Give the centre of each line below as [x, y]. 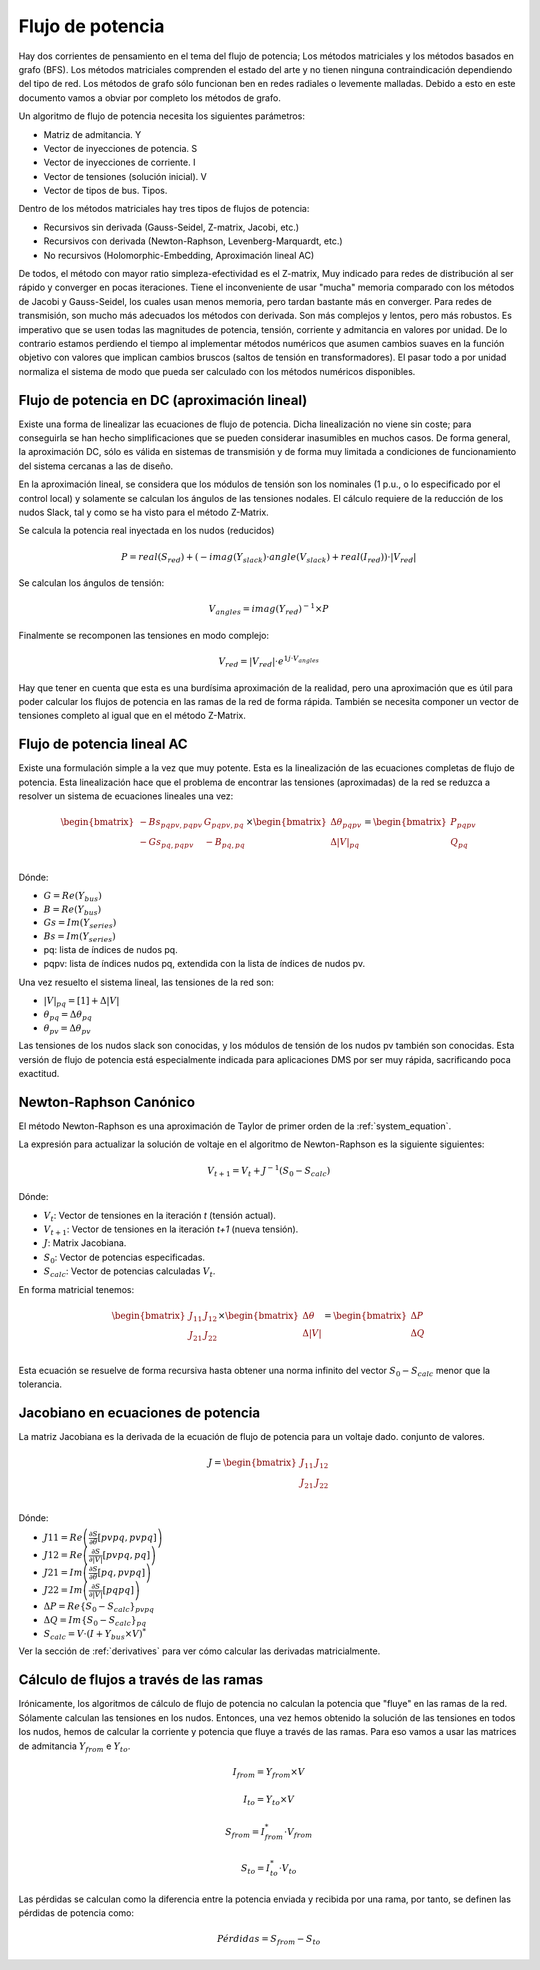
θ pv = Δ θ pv [67, 1029]
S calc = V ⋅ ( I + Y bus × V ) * [95, 1634]
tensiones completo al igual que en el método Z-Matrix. [132, 716]
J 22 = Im [63, 1590]
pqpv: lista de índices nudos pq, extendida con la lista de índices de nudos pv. [204, 964]
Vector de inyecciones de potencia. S [120, 148]
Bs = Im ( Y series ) [80, 937]
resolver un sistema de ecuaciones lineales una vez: [126, 796]
